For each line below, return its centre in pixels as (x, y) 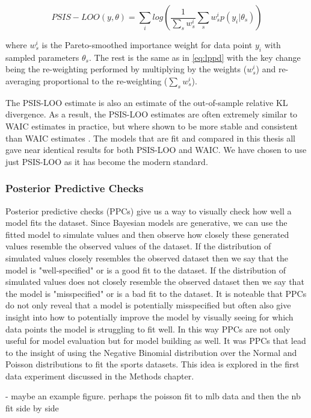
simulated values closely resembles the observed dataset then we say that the (147, 257)
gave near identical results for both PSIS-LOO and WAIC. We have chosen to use (156, 150)
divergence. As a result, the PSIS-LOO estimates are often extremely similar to (152, 114)
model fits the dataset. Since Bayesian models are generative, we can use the (146, 223)
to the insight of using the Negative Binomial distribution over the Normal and (151, 352)
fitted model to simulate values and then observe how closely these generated (147, 234)
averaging (23, 80)
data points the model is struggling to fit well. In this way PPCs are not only (148, 329)
